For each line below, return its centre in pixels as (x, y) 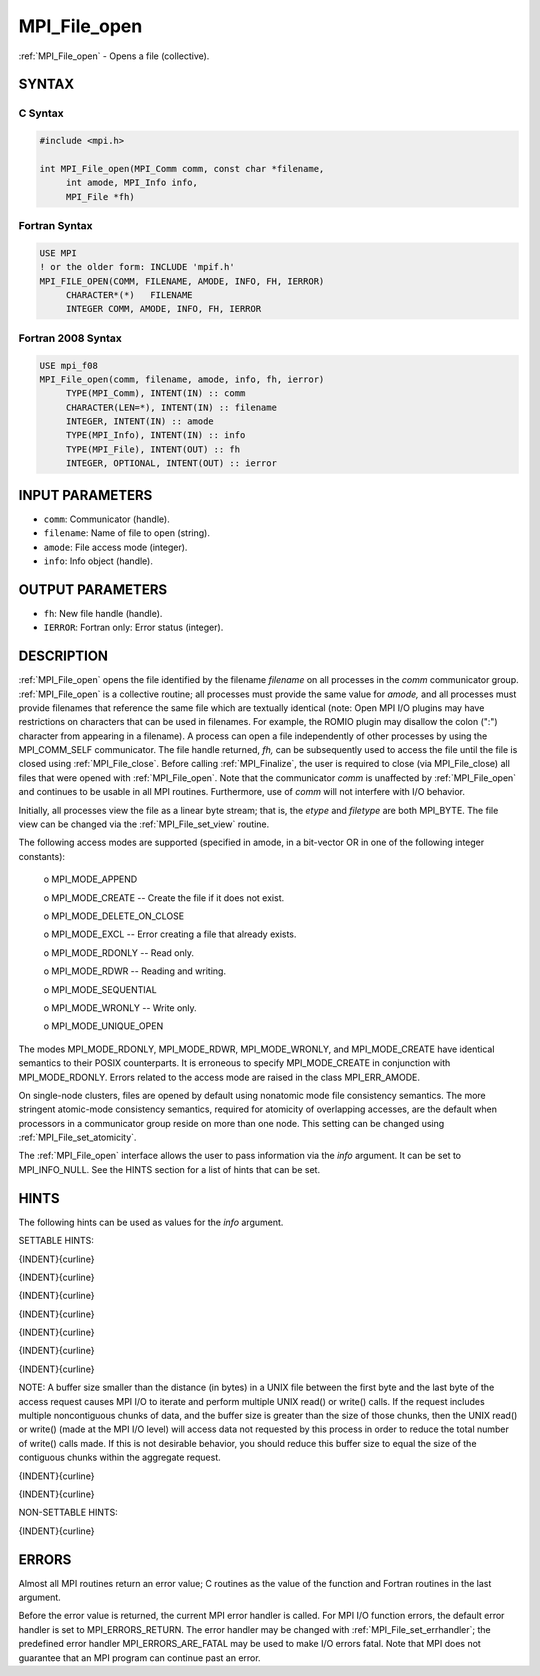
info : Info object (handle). (98, 561)
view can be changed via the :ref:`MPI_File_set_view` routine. (144, 824)
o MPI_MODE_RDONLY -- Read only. (119, 952)
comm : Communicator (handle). (106, 519)
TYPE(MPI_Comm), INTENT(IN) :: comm (155, 393)
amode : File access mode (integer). (115, 547)
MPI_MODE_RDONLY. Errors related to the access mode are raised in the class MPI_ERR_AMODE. (219, 1077)
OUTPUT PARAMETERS (93, 589)
